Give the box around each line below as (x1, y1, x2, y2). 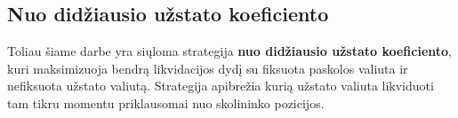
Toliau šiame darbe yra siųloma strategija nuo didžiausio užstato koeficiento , (7, 42, 452, 60)
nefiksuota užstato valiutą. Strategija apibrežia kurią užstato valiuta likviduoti (7, 76, 434, 95)
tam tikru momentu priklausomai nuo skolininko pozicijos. (7, 93, 325, 112)
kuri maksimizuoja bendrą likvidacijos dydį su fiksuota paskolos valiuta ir (7, 59, 408, 77)
